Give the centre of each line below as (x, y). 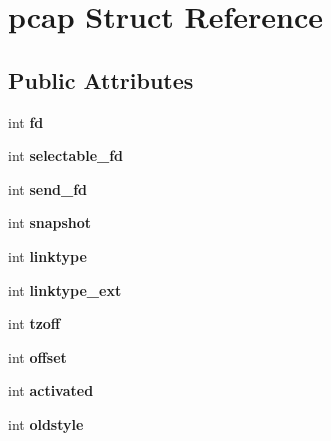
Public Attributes (101, 79)
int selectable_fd (66, 155)
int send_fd (48, 188)
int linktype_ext (65, 289)
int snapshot (50, 222)
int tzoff (34, 323)
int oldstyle (46, 423)
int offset (37, 356)
